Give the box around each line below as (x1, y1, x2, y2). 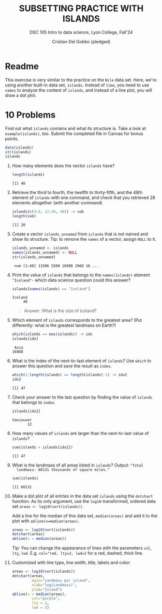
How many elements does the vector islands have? (12, 163, 115, 169)
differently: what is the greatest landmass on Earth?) (12, 322, 117, 328)
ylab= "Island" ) (31, 587, 62, 592)
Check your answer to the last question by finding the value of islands (12, 394, 153, 400)
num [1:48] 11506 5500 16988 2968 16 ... (14, 263, 99, 268)
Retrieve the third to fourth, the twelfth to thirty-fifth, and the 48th (12, 190, 143, 196)
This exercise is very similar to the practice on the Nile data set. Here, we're (5, 77, 157, 83)
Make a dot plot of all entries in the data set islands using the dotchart (12, 493, 153, 499)
